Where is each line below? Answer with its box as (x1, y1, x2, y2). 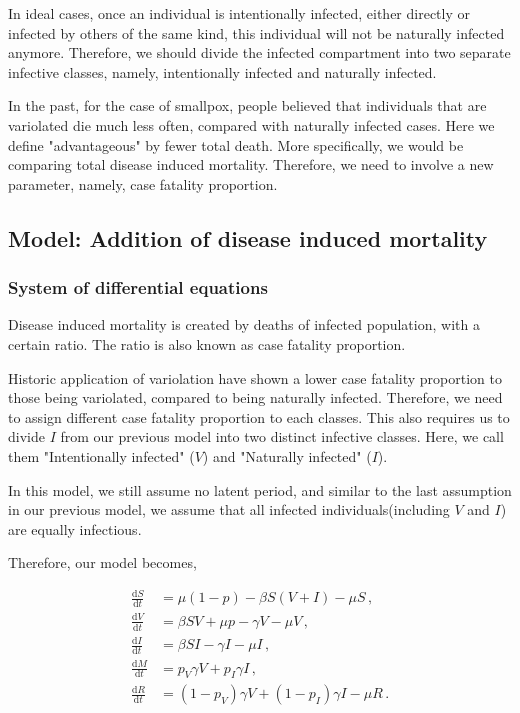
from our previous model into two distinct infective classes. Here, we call (60, 426, 504, 447)
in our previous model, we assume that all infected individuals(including (8, 499, 450, 520)
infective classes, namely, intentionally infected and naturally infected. (8, 61, 437, 82)
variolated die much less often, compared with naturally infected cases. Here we (8, 114, 495, 135)
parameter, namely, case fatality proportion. (8, 173, 278, 194)
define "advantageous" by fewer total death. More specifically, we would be (8, 134, 464, 155)
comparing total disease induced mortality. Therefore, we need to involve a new (8, 154, 494, 175)
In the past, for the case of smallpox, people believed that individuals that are (8, 95, 487, 116)
